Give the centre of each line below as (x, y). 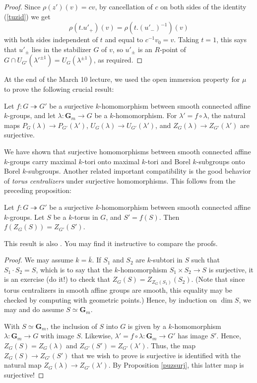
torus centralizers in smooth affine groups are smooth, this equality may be (118, 289)
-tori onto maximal (111, 161)
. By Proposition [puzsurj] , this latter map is (176, 365)
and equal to (124, 39)
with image (57, 336)
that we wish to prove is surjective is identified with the (156, 355)
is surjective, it (231, 269)
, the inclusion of (72, 326)
